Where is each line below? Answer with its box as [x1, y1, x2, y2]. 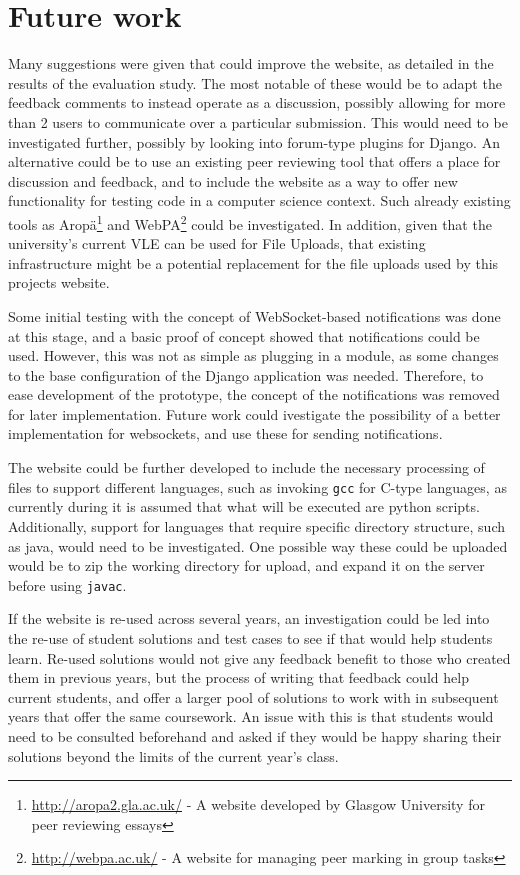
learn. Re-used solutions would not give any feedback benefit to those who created [8, 647, 511, 668]
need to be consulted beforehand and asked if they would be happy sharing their [8, 725, 502, 746]
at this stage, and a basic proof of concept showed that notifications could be [8, 325, 480, 346]
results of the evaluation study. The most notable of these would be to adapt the [8, 72, 502, 93]
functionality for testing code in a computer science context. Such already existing [8, 190, 511, 211]
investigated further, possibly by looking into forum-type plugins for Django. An [8, 131, 500, 152]
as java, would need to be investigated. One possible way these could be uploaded [8, 535, 508, 556]
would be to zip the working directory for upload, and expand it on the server [8, 555, 485, 576]
